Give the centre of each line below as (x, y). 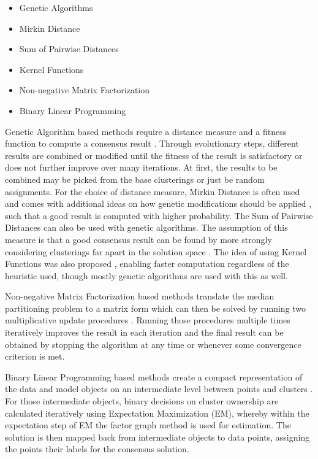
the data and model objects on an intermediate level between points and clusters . (159, 389)
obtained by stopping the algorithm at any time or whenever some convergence (153, 344)
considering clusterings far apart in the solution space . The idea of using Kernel (156, 251)
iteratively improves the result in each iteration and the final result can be (144, 332)
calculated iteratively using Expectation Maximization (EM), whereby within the (157, 413)
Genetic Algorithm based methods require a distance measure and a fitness (146, 131)
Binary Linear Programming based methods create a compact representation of (154, 376)
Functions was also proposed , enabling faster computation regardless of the (147, 264)
